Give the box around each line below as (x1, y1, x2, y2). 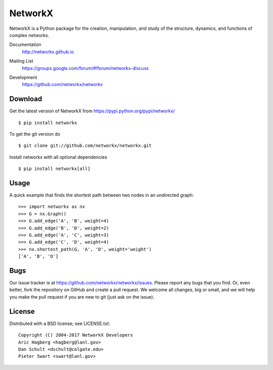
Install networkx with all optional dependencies (9, 154, 107, 160)
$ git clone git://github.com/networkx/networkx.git (18, 143, 152, 149)
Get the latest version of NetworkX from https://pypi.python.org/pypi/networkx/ (9, 108, 175, 114)
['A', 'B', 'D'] (18, 254, 59, 259)
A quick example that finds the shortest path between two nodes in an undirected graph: (9, 192, 194, 198)
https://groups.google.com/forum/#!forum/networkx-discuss (22, 65, 149, 71)
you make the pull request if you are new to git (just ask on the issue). (9, 294, 155, 300)
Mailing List (9, 58, 33, 64)
